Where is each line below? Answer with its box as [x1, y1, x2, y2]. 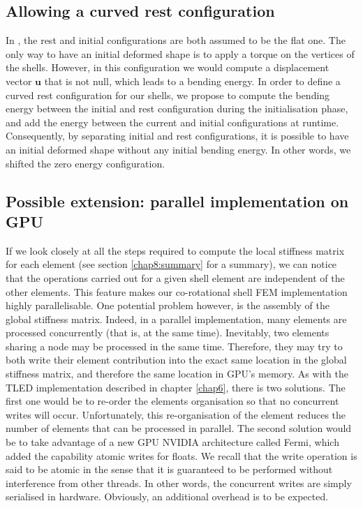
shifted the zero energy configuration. [6, 156, 165, 170]
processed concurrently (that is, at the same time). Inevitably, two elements [6, 325, 329, 340]
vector [6, 73, 32, 88]
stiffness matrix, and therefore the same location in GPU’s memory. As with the [6, 366, 348, 381]
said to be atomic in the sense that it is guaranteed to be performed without [6, 462, 333, 477]
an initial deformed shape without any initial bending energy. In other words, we [6, 142, 351, 156]
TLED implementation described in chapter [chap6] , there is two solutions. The [6, 380, 346, 394]
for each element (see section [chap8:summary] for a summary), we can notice [6, 257, 337, 271]
